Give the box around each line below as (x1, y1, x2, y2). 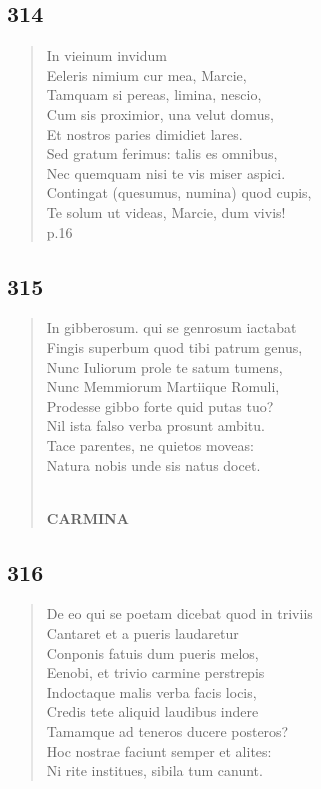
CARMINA (46, 507, 129, 528)
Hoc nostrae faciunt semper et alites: (46, 740, 272, 761)
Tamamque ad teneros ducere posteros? (46, 721, 289, 742)
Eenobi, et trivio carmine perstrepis (46, 662, 265, 683)
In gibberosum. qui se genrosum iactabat (46, 317, 297, 338)
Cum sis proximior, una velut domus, (46, 103, 274, 124)
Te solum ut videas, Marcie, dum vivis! (46, 201, 286, 222)
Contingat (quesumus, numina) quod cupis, (46, 182, 312, 203)
